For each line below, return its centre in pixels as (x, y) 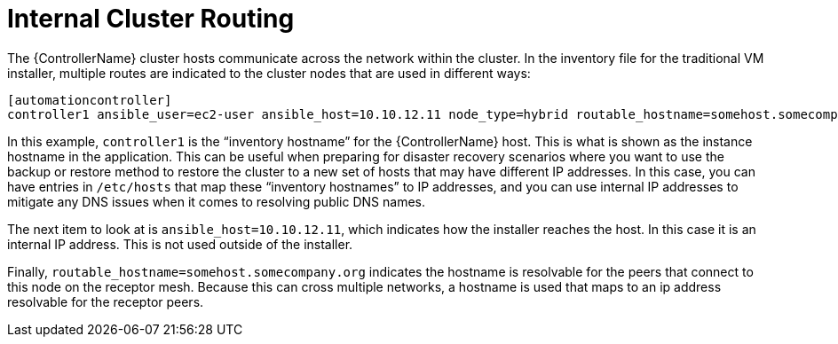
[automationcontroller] (90, 100)
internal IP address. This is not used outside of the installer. (180, 244)
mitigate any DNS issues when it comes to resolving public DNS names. (216, 201)
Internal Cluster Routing (151, 19)
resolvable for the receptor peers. (106, 301)
